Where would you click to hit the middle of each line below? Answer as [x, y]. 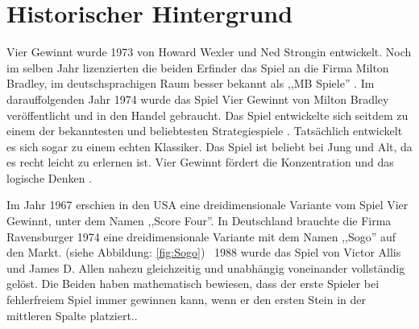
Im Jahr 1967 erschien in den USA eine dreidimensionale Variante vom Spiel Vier [207, 205]
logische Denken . [50, 177]
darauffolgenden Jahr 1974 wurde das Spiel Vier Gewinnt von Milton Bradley [198, 99]
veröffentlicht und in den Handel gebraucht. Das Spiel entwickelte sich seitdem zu [207, 115]
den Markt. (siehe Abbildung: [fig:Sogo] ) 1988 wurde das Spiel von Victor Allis [204, 252]
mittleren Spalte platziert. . [72, 315]
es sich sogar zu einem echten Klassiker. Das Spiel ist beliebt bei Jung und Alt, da [209, 146]
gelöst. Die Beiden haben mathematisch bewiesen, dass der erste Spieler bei [193, 284]
